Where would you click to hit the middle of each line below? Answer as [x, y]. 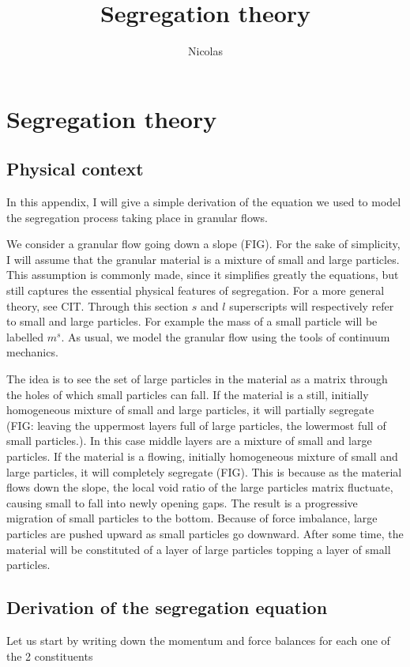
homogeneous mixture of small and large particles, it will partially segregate [190, 410]
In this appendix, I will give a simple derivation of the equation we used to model [204, 202]
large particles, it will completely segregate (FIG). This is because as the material [204, 471]
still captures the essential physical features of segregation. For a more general [196, 290]
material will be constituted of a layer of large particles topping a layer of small [199, 549]
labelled [25, 336]
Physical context [75, 169]
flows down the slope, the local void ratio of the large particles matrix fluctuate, [200, 487]
